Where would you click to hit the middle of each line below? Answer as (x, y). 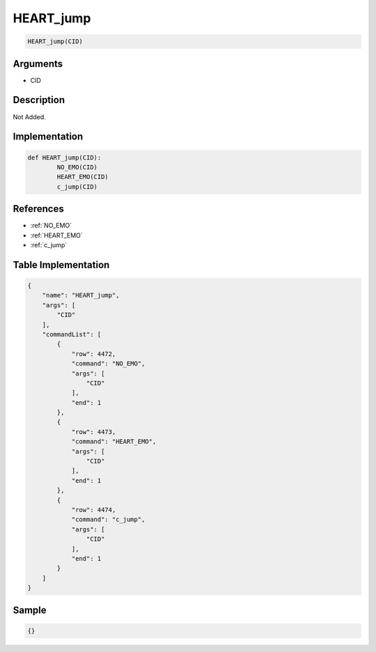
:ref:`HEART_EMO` (56, 235)
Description (39, 100)
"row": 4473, (94, 432)
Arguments (38, 64)
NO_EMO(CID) (77, 167)
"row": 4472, (94, 354)
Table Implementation (61, 265)
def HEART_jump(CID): (64, 157)
